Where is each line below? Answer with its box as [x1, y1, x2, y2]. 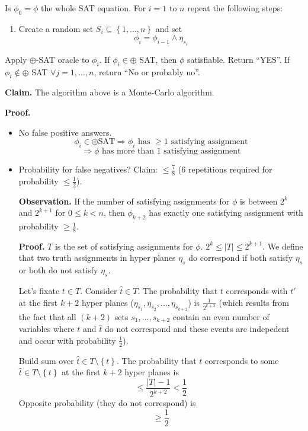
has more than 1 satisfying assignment [102, 147, 241, 155]
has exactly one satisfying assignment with [149, 206, 303, 219]
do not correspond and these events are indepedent [105, 323, 290, 335]
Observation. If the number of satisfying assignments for [18, 194, 230, 207]
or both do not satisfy [18, 264, 98, 276]
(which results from [219, 296, 289, 308]
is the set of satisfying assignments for [54, 240, 193, 252]
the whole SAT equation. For [40, 2, 146, 14]
